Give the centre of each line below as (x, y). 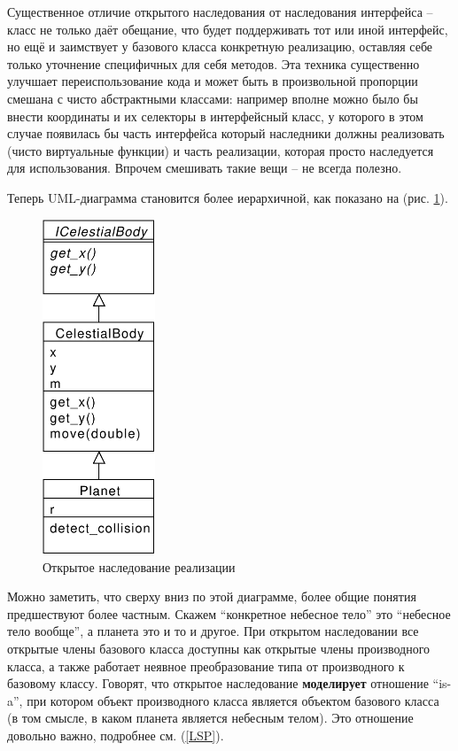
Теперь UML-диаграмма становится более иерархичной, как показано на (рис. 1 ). (228, 197)
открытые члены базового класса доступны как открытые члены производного (219, 649)
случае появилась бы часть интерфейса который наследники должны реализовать (226, 133)
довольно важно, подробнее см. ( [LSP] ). (116, 735)
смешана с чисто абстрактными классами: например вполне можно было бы (213, 98)
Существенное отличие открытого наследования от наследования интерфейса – (220, 12)
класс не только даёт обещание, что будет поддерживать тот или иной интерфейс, (228, 29)
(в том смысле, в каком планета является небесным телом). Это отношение (210, 718)
